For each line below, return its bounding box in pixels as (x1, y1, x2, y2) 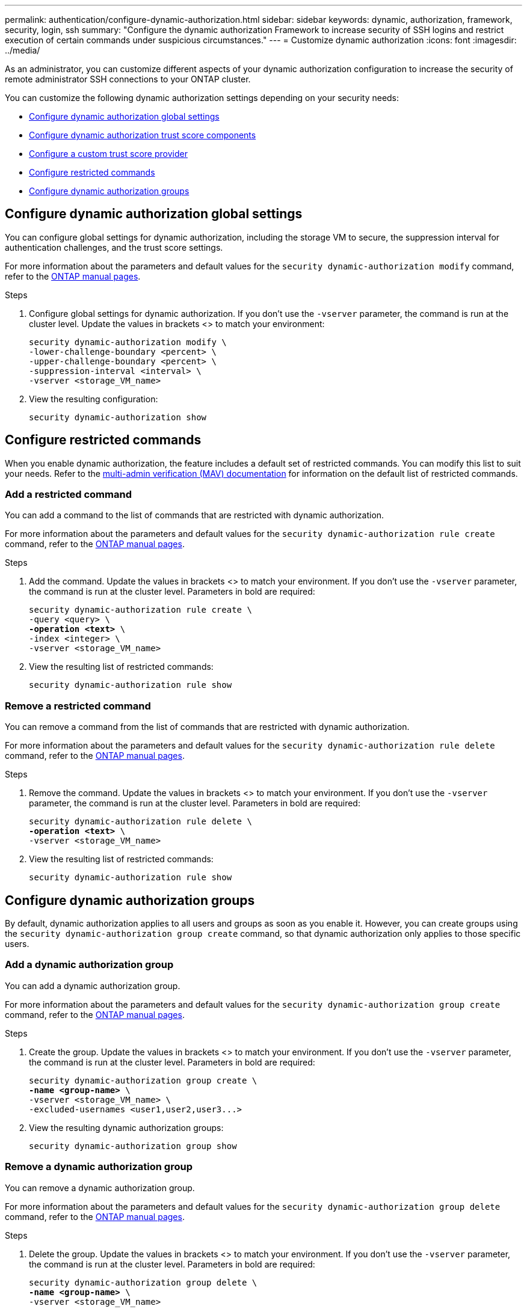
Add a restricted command (5, 488, 132, 501)
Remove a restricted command (5, 699, 151, 712)
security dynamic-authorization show (29, 412, 207, 422)
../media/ (5, 45, 40, 55)
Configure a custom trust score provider (29, 149, 188, 159)
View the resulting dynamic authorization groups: (29, 1122, 224, 1133)
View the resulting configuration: (29, 393, 158, 404)
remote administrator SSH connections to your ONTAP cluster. (5, 74, 251, 84)
